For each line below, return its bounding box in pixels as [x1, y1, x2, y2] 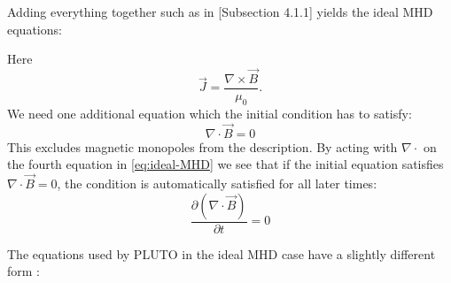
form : [7, 262, 41, 280]
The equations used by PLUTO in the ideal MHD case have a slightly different [7, 244, 436, 263]
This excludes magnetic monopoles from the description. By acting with [7, 137, 398, 156]
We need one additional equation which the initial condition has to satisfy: [7, 103, 412, 122]
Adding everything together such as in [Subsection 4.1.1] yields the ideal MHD [7, 3, 433, 20]
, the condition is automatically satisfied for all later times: [57, 174, 377, 193]
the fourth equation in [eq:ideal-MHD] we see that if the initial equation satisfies [7, 155, 444, 173]
